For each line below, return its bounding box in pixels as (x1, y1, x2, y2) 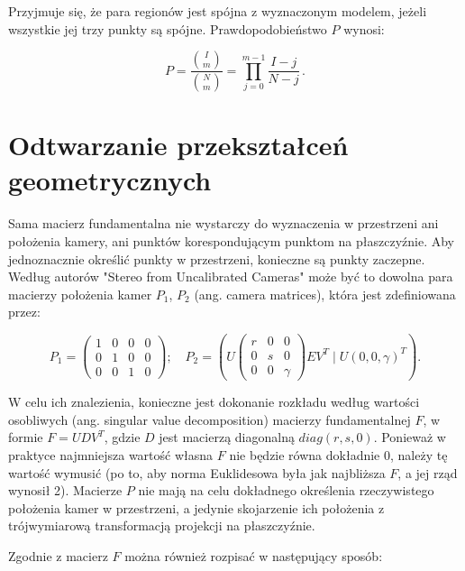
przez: (8, 302, 41, 321)
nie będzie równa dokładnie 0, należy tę (229, 445, 448, 464)
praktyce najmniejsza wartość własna (8, 445, 214, 464)
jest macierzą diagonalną (159, 428, 295, 447)
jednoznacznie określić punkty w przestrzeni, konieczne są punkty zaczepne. (8, 249, 425, 268)
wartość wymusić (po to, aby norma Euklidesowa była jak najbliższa (8, 463, 386, 482)
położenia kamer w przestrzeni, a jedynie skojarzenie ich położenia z (8, 498, 385, 517)
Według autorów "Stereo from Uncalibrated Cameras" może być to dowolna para (8, 267, 453, 286)
